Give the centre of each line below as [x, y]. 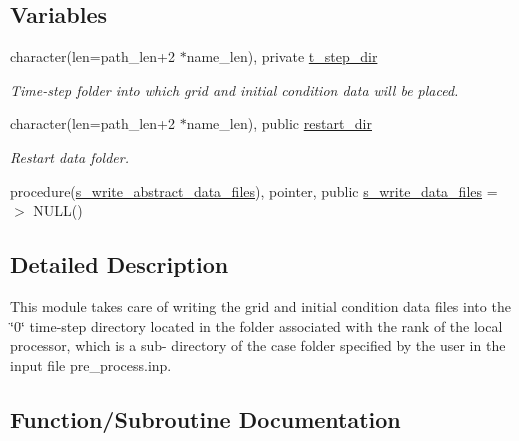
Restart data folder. [69, 156]
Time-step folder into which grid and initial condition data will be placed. [234, 89]
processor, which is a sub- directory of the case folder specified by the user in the [258, 345]
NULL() [58, 210]
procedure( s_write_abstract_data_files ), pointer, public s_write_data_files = [254, 190]
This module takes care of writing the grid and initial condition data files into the [260, 305]
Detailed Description [119, 264]
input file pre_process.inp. [91, 364]
